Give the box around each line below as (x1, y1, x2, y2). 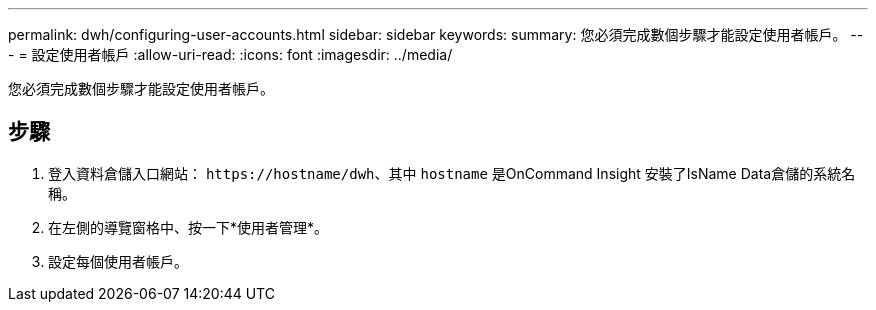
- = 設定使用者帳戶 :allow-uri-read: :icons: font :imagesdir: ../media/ (8, 46, 453, 63)
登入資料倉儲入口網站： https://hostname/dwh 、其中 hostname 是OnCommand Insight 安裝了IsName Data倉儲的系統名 (48, 164, 856, 182)
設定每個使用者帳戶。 (48, 252, 188, 270)
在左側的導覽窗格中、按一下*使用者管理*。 (48, 218, 329, 236)
